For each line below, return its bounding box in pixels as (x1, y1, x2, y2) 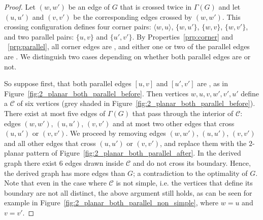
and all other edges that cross (4, 137, 96, 148)
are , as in (197, 78, 228, 89)
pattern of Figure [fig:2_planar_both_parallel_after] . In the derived (26, 148, 241, 158)
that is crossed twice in (120, 2, 192, 12)
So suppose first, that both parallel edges (4, 78, 131, 89)
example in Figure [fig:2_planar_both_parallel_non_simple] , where (4, 197, 219, 208)
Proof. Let (4, 2, 36, 12)
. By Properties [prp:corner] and (132, 31, 234, 42)
